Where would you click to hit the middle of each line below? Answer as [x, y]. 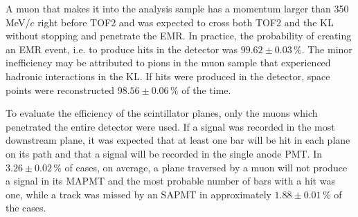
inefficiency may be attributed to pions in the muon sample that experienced [168, 63]
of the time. [206, 89]
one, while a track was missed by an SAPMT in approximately [138, 194]
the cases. [26, 208]
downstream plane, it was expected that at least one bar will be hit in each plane [178, 140]
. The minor [327, 49]
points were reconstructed [60, 89]
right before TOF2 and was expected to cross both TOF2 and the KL [186, 22]
